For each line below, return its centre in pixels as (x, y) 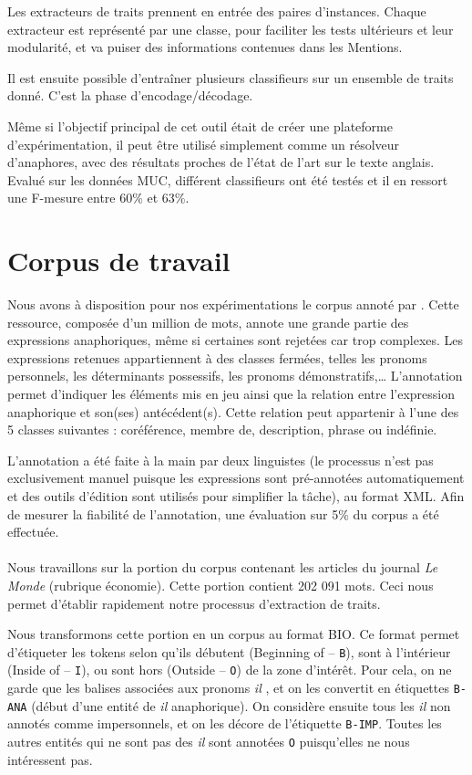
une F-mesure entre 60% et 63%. (98, 198)
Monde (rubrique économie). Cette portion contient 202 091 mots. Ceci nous (221, 585)
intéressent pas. (50, 759)
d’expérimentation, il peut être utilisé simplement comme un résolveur (204, 144)
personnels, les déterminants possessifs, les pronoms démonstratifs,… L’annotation (235, 376)
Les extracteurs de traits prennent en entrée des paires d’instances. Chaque (217, 11)
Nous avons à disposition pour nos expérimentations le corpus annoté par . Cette (233, 304)
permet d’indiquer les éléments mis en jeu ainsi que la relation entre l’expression (231, 394)
